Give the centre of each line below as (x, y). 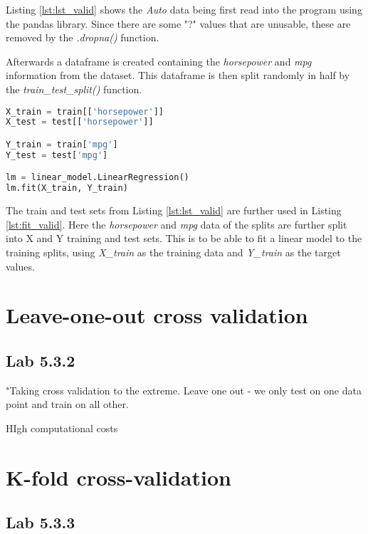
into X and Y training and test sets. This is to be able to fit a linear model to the (184, 238)
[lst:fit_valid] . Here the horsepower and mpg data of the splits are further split (177, 224)
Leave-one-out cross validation (157, 315)
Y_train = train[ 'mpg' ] (62, 144)
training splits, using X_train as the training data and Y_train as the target (173, 252)
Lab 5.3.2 (41, 360)
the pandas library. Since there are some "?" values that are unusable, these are (178, 23)
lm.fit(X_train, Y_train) (67, 188)
